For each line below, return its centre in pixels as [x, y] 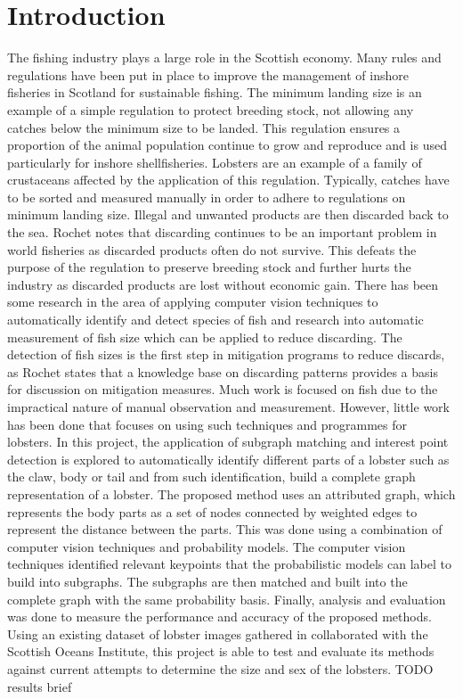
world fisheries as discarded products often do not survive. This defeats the [212, 249]
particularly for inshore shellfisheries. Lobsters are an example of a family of [215, 162]
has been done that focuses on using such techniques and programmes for [207, 424]
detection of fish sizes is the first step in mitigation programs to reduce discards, [226, 354]
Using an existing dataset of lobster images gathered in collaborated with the [218, 633]
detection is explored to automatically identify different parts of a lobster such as [228, 459]
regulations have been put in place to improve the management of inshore [208, 74]
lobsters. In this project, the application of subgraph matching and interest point [228, 442]
